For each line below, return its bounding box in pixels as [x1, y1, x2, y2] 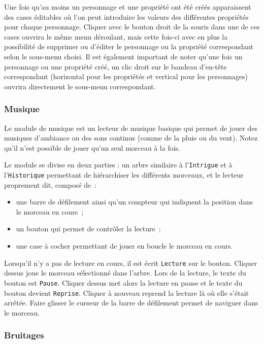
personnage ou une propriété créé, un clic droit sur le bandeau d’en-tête [4, 61, 227, 72]
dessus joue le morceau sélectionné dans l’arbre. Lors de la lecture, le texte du [4, 267, 246, 278]
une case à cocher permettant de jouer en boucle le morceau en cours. [16, 240, 233, 251]
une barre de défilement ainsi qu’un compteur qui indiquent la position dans [16, 196, 253, 207]
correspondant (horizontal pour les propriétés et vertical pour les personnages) [4, 71, 248, 82]
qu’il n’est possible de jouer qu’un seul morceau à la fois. [4, 142, 180, 153]
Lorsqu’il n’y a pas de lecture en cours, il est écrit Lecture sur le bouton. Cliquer [4, 257, 257, 268]
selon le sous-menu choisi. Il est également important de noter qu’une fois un [4, 51, 243, 61]
